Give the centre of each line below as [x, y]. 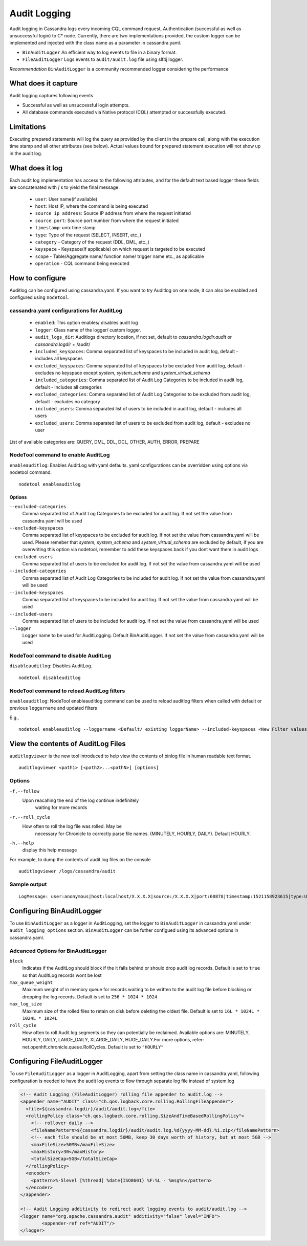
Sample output [28, 884]
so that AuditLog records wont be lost [62, 975]
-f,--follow [24, 791]
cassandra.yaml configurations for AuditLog [66, 311]
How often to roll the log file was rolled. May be [72, 826]
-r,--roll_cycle [30, 817]
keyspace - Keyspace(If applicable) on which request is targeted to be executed [120, 249]
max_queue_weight [31, 983]
